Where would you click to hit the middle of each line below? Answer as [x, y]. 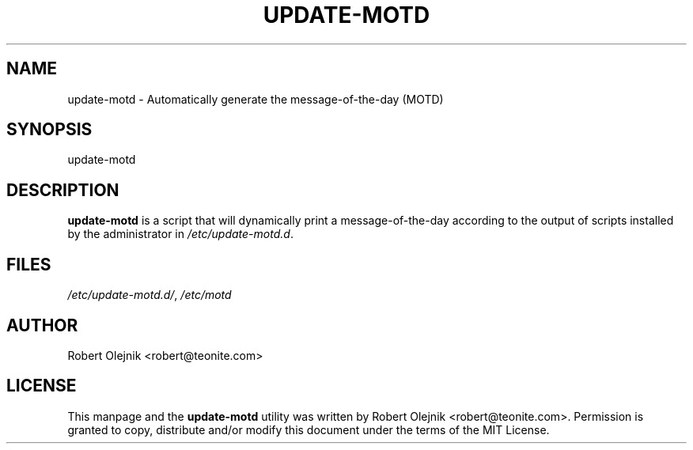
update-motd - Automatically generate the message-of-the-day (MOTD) [256, 99]
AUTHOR [42, 325]
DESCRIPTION [63, 190]
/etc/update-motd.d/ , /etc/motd [150, 295]
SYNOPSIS [49, 130]
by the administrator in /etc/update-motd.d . [180, 234]
